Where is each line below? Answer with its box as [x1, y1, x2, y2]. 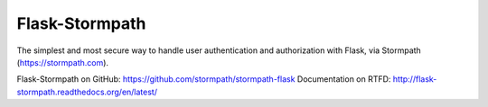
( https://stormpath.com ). [16, 57, 108, 67]
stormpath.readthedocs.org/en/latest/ [16, 86, 158, 97]
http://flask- [392, 74, 437, 85]
